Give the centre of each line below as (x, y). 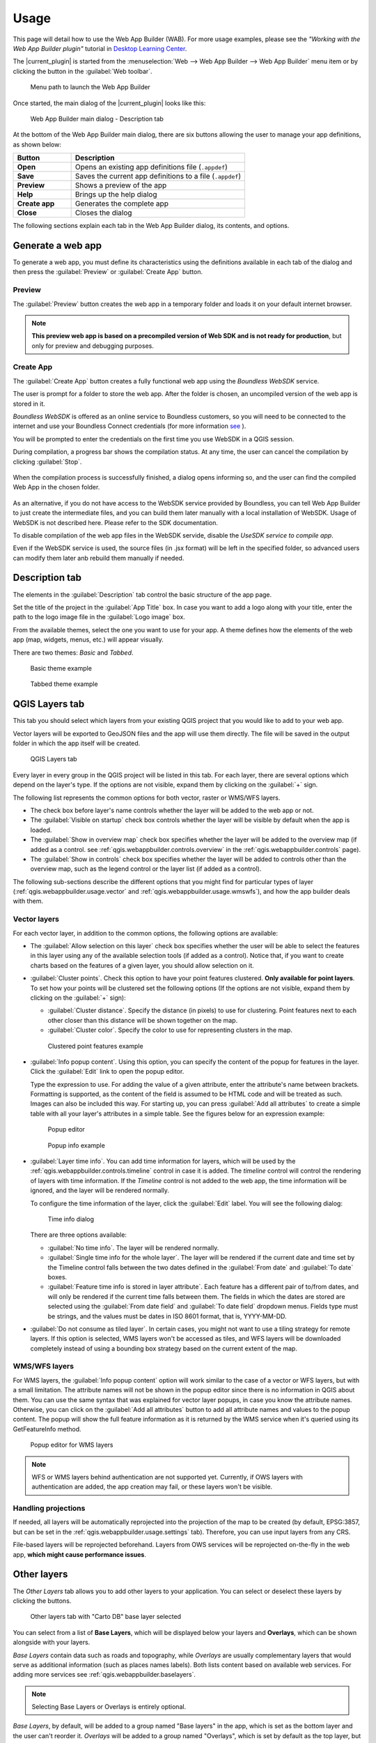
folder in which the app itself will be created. (77, 743)
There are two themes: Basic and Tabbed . (73, 653)
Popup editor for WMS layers (72, 1445)
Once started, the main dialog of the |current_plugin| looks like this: (109, 103)
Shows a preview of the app (121, 185)
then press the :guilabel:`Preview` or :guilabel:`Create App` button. (108, 272)
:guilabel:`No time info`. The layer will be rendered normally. (133, 1247)
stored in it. (29, 404)
